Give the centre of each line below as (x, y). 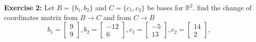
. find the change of (222, 7)
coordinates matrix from (41, 17)
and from (117, 17)
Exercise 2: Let (29, 7)
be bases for (165, 7)
